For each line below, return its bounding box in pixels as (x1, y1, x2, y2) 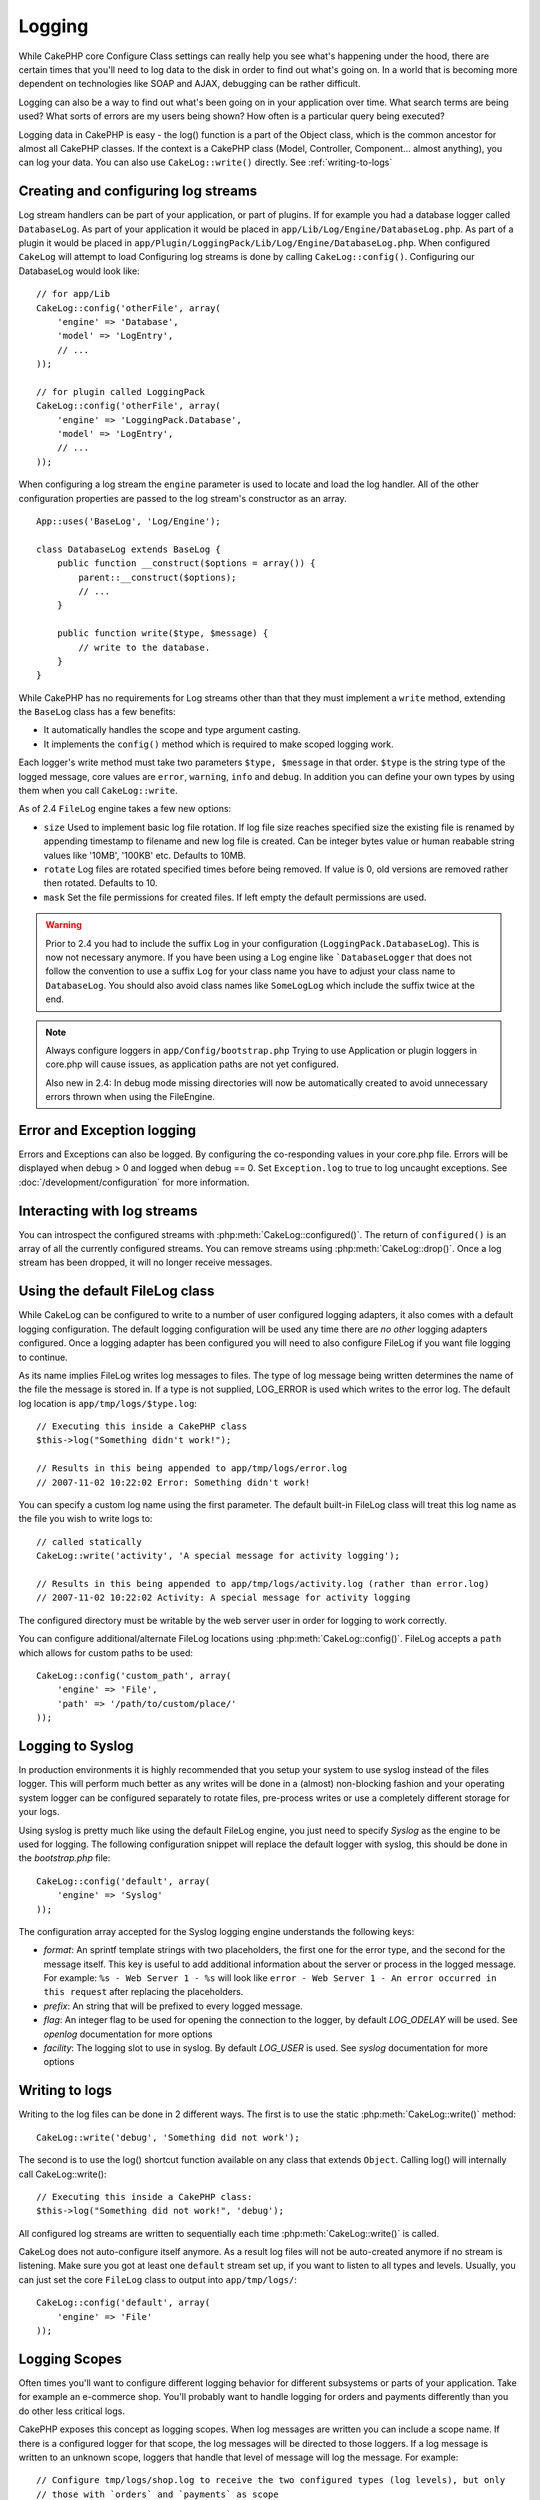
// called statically (36, 1536, 142, 1547)
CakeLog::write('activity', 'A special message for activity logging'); (36, 1550, 400, 1562)
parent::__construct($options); (78, 571, 237, 583)
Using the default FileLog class (18, 1283, 215, 1300)
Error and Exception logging (18, 1121, 197, 1139)
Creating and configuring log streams (18, 183, 258, 200)
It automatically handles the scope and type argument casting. (43, 724, 301, 736)
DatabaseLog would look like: (18, 265, 140, 277)
